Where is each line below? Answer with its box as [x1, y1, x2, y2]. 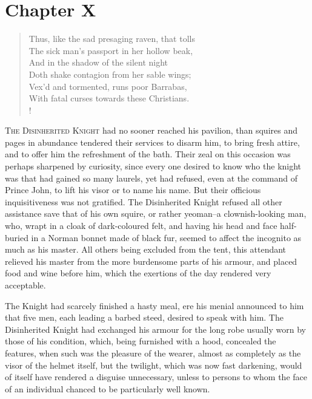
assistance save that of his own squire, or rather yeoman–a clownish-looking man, [5, 207, 307, 220]
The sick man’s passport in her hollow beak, [28, 44, 193, 56]
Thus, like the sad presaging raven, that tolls [28, 32, 195, 45]
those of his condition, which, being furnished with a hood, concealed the [5, 335, 276, 347]
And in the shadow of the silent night [28, 56, 168, 69]
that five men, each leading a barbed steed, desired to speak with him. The [5, 311, 284, 324]
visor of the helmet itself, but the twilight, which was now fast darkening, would [5, 358, 302, 371]
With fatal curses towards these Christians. [28, 92, 190, 104]
